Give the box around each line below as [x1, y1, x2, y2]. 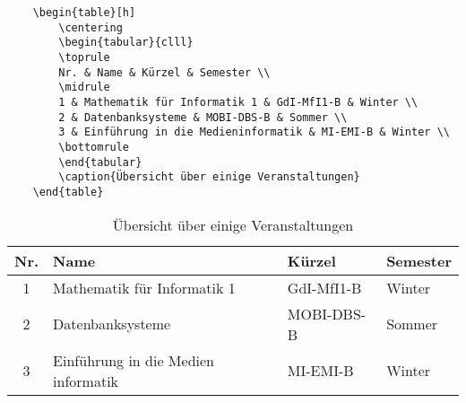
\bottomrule [58, 140, 130, 153]
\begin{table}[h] [32, 6, 136, 19]
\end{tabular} [58, 155, 142, 169]
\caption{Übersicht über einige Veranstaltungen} [58, 171, 360, 184]
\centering [58, 21, 123, 34]
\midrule [58, 81, 110, 94]
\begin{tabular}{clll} [58, 36, 194, 49]
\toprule [58, 50, 110, 64]
